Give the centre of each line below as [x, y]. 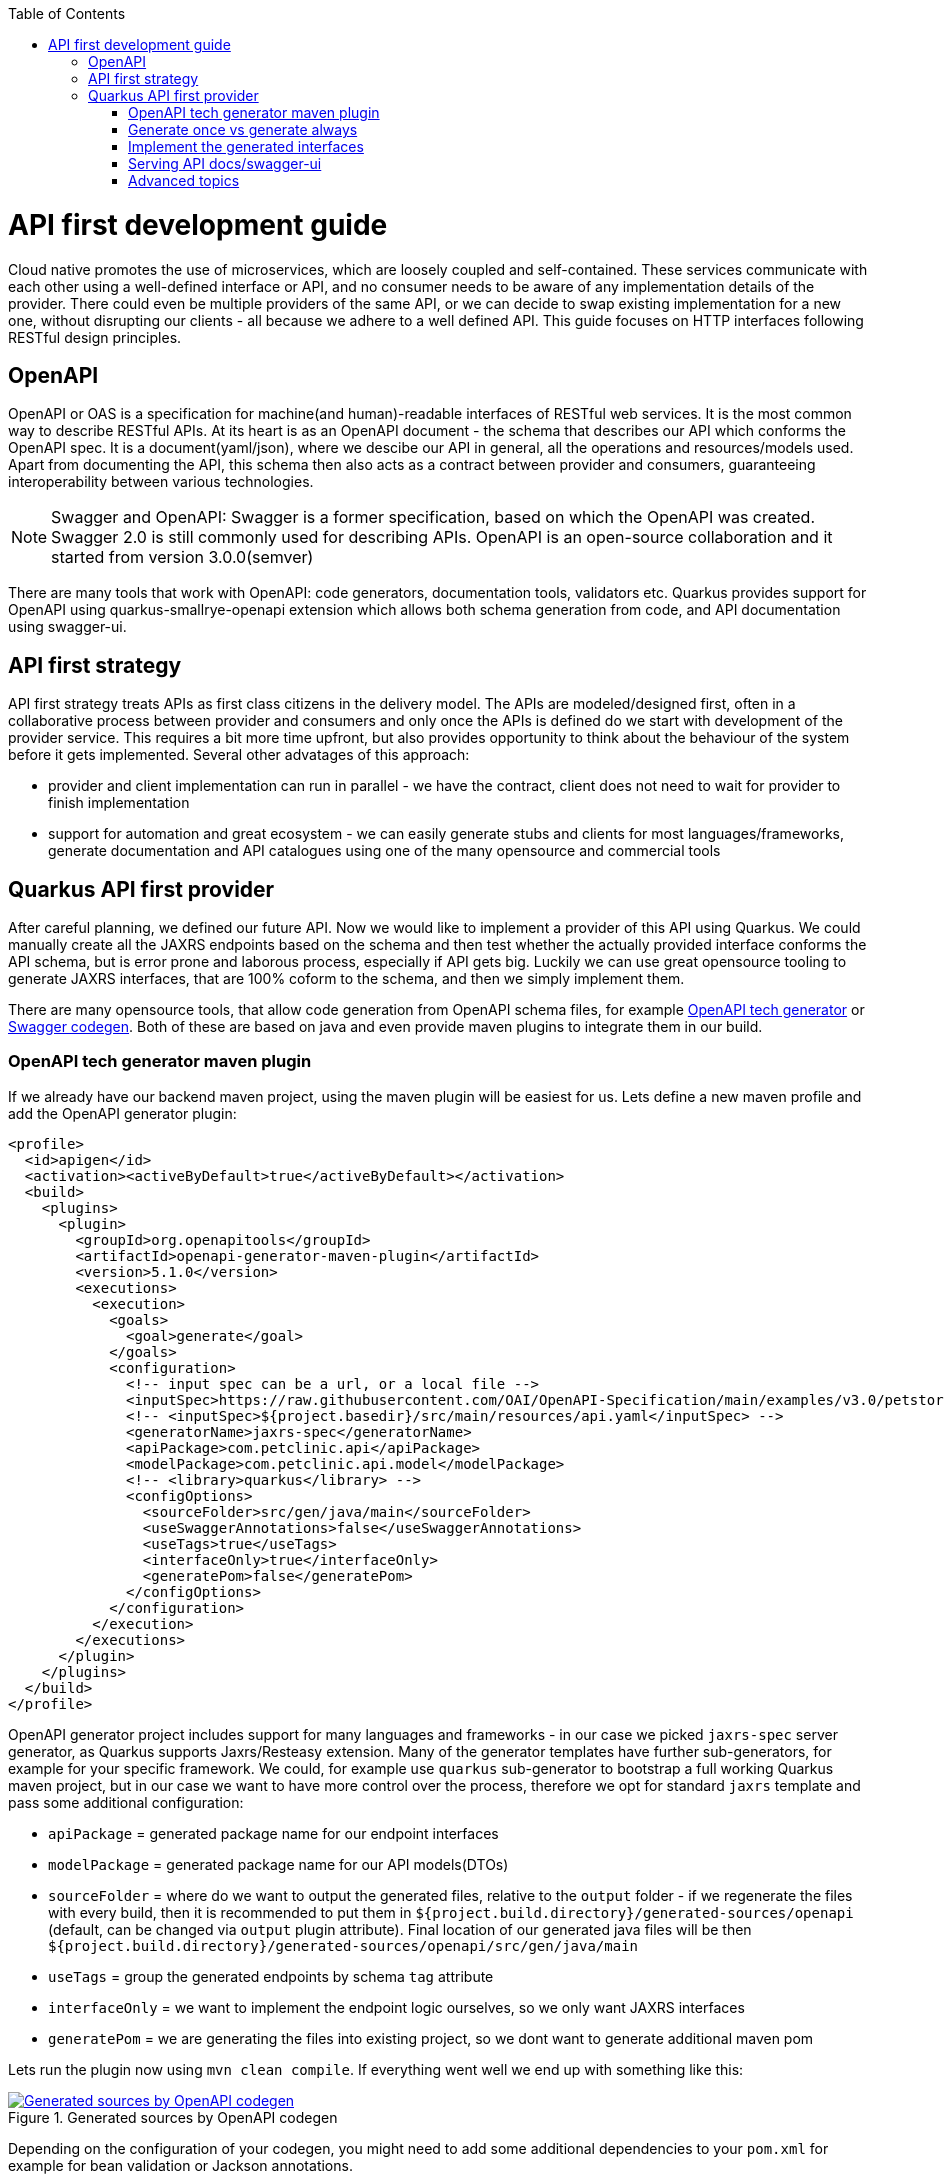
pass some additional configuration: [126, 1802]
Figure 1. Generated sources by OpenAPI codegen [173, 2117]
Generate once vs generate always [243, 129]
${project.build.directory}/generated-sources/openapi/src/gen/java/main [343, 1945]
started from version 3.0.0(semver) [182, 557]
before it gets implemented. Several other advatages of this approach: [239, 755]
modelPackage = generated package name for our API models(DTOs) [278, 1864]
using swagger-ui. [67, 627]
